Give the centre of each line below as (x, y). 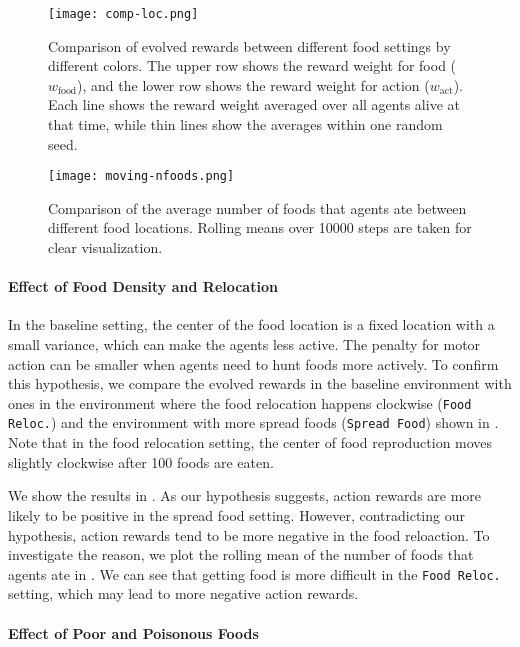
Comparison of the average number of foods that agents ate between (257, 207)
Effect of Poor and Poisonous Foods (133, 632)
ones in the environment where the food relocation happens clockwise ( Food (240, 402)
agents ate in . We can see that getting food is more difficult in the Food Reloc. (254, 573)
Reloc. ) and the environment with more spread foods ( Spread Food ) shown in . (253, 422)
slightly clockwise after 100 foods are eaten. (141, 461)
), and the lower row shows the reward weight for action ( (253, 84)
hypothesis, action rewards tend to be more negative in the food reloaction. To (249, 534)
